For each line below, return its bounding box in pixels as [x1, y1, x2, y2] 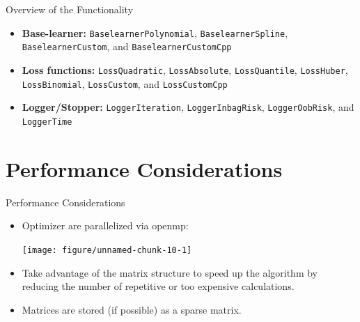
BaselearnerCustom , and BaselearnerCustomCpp [22, 39, 232, 54]
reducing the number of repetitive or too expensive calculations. [22, 279, 295, 293]
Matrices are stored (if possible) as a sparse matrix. [22, 302, 242, 316]
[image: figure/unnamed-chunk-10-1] [22, 245, 192, 255]
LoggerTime [22, 116, 72, 127]
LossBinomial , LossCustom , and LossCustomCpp [22, 76, 228, 91]
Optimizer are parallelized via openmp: [22, 218, 189, 233]
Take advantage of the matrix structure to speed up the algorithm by [22, 265, 318, 279]
